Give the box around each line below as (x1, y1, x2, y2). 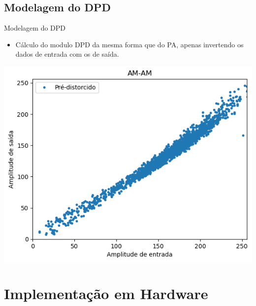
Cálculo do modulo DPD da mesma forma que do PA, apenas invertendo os (15, 39, 244, 49)
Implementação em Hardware (4, 283, 208, 303)
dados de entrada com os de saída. (15, 49, 119, 59)
